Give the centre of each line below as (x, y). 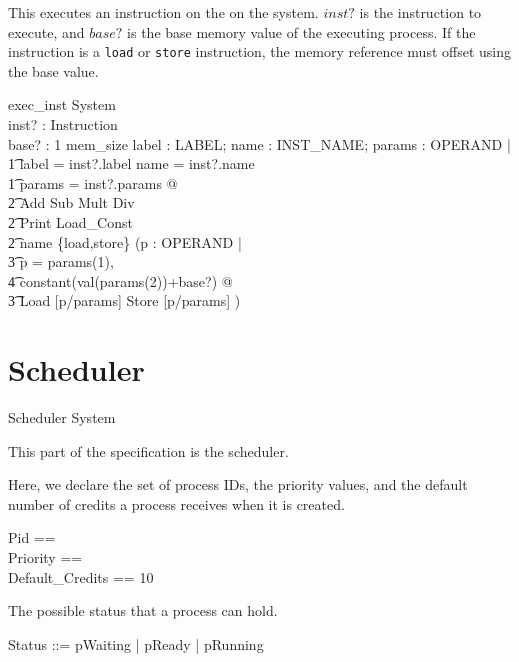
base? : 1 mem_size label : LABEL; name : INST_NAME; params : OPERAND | (259, 143)
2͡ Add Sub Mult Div (71, 202)
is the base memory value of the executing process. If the (301, 31)
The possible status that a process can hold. (143, 610)
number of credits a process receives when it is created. (176, 503)
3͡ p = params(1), (61, 261)
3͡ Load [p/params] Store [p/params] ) (124, 300)
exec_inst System (62, 104)
